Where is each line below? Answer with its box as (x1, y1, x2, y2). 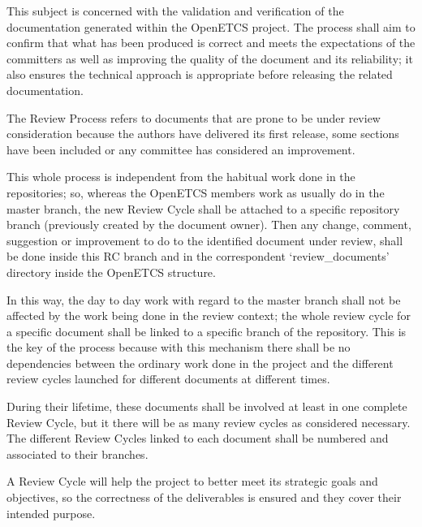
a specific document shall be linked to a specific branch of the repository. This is (6, 322, 407, 339)
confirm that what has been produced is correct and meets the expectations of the (6, 34, 416, 51)
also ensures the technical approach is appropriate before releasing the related (6, 66, 393, 83)
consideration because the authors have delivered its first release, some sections (6, 125, 399, 142)
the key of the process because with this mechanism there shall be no (6, 339, 351, 356)
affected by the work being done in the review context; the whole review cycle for (6, 307, 411, 324)
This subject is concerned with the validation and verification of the (6, 2, 344, 19)
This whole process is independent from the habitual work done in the (6, 168, 355, 185)
